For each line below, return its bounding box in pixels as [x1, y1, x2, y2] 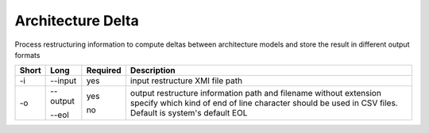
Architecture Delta [14, 12, 139, 29]
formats [14, 50, 41, 59]
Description [129, 65, 176, 76]
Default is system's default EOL [129, 108, 248, 119]
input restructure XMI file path [129, 75, 242, 86]
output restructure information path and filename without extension [129, 88, 381, 99]
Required [86, 65, 122, 76]
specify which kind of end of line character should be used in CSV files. [129, 97, 398, 108]
